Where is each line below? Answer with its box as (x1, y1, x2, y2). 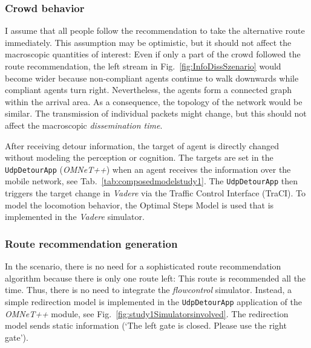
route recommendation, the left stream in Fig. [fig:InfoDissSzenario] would (5, 60, 281, 72)
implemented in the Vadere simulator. (5, 210, 145, 223)
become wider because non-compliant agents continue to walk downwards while (5, 71, 299, 84)
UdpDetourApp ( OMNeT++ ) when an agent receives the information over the (5, 163, 291, 175)
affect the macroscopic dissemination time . (5, 118, 163, 131)
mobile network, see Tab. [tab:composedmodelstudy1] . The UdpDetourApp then (5, 175, 298, 187)
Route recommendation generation (5, 236, 178, 251)
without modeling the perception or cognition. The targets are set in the (5, 151, 273, 164)
